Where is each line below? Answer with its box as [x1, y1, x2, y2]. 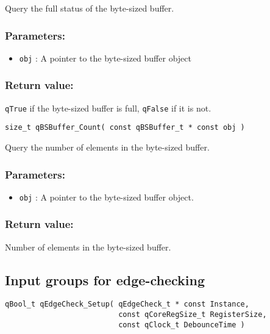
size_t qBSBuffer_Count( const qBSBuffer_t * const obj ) [5, 123, 245, 132]
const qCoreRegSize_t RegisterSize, [118, 310, 267, 319]
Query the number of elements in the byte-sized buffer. [5, 141, 210, 153]
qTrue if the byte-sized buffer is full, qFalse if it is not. [5, 101, 211, 114]
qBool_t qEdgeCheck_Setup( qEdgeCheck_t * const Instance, [5, 300, 249, 309]
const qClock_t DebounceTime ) [118, 320, 245, 329]
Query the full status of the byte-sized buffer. [5, 2, 174, 14]
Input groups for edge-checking [5, 270, 205, 289]
